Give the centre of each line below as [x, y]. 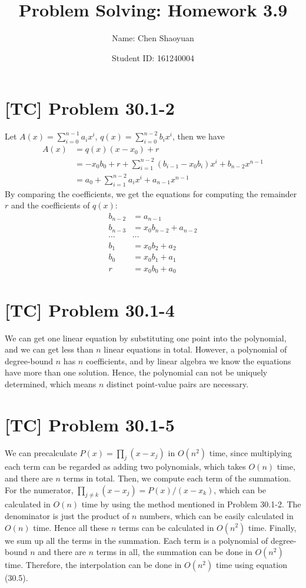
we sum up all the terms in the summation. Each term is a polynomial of [137, 540]
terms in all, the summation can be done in [174, 552]
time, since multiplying [250, 452]
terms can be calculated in [166, 527]
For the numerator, [39, 489]
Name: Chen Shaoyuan [153, 38]
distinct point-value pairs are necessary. [178, 383]
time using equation [251, 565]
